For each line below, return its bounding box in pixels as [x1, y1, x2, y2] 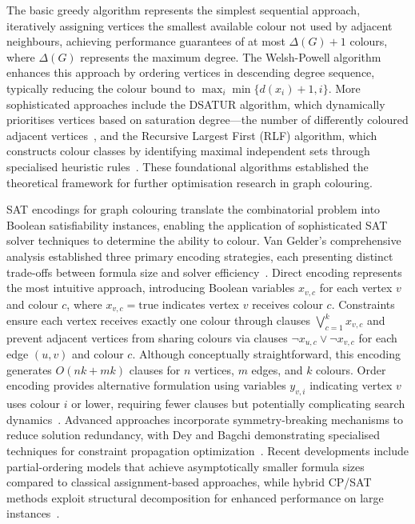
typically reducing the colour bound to [6, 79, 195, 96]
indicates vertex [162, 295, 239, 312]
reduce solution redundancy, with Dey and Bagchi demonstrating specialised [6, 426, 381, 443]
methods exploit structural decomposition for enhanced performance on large [6, 489, 384, 506]
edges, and [251, 361, 303, 378]
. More [328, 79, 361, 96]
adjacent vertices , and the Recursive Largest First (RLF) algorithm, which [6, 126, 377, 143]
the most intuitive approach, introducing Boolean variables [6, 279, 295, 296]
